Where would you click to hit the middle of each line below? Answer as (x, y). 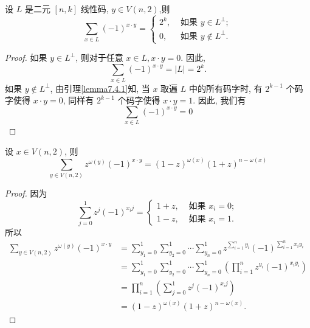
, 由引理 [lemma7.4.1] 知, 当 (100, 88)
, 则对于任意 (99, 58)
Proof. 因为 (26, 193)
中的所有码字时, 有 (226, 88)
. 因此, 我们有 (219, 100)
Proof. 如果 (26, 58)
